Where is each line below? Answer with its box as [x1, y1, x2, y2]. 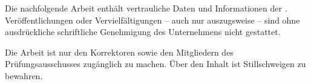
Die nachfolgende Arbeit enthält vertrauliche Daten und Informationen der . [5, 2, 287, 14]
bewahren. [5, 69, 43, 82]
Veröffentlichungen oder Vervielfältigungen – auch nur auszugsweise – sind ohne [5, 13, 300, 26]
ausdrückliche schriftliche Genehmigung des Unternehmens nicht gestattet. [5, 25, 281, 38]
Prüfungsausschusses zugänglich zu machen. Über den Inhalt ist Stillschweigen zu [5, 57, 306, 70]
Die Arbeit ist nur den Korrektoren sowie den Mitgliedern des [5, 45, 234, 58]
